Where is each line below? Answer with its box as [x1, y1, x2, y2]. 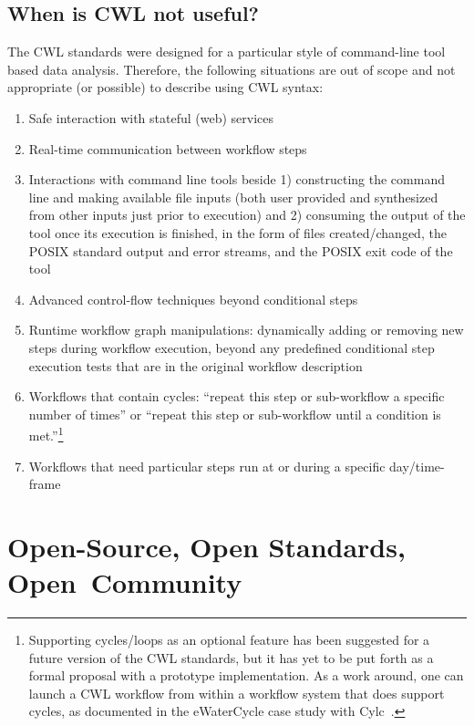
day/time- [389, 456, 445, 475]
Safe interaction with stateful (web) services [28, 108, 274, 127]
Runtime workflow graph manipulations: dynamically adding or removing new [28, 320, 464, 339]
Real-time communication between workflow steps [28, 139, 307, 158]
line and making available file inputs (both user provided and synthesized [28, 187, 438, 206]
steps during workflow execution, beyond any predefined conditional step [28, 337, 435, 357]
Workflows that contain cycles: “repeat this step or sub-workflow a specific [28, 387, 445, 406]
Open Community [7, 564, 242, 601]
